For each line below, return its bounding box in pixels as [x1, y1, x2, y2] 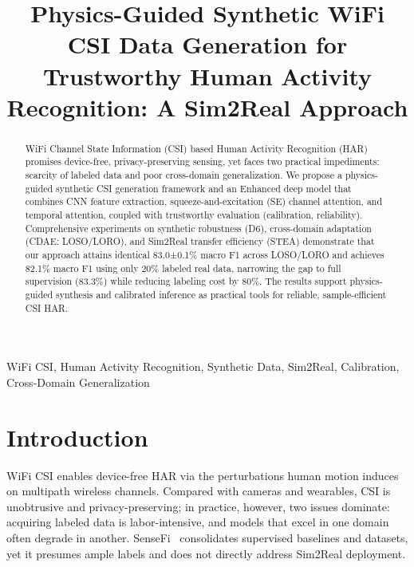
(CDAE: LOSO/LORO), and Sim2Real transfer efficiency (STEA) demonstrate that [25, 234, 375, 248]
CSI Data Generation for [67, 28, 348, 61]
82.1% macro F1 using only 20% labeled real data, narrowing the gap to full [25, 261, 341, 274]
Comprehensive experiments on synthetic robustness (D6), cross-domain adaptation [25, 221, 372, 234]
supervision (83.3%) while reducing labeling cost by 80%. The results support [25, 274, 347, 288]
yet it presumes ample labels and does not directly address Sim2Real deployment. [6, 545, 406, 561]
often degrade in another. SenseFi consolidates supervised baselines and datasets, [6, 529, 408, 545]
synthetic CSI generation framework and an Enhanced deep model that [56, 181, 352, 195]
